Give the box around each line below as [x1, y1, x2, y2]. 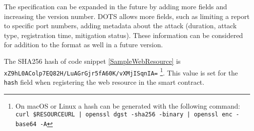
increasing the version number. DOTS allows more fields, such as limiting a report [4, 11, 250, 21]
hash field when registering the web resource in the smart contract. [4, 76, 205, 87]
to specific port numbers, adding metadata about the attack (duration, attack [4, 20, 237, 31]
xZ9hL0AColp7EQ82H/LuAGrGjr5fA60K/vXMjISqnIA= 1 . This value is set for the [4, 66, 238, 77]
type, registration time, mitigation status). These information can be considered [4, 30, 243, 40]
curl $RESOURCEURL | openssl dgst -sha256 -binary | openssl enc [15, 111, 233, 118]
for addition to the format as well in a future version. [4, 39, 163, 50]
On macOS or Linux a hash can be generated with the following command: [15, 100, 240, 111]
